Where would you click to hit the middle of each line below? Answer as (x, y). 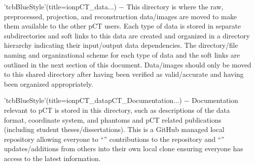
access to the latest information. (52, 158)
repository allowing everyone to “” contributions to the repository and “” (114, 139)
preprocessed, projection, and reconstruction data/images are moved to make (120, 16)
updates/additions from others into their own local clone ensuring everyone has (124, 148)
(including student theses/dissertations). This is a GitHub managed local (114, 129)
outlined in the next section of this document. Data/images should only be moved (128, 64)
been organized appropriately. (49, 83)
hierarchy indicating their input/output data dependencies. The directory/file (121, 45)
